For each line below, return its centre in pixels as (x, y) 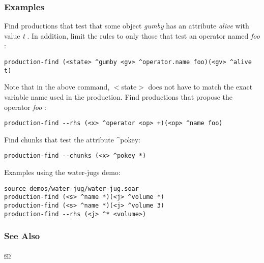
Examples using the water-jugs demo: (62, 172)
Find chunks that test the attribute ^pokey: (72, 139)
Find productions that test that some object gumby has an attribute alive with (127, 26)
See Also (22, 236)
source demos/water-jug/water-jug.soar (71, 188)
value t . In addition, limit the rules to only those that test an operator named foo (132, 35)
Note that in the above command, (57, 87)
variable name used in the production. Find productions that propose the (119, 96)
